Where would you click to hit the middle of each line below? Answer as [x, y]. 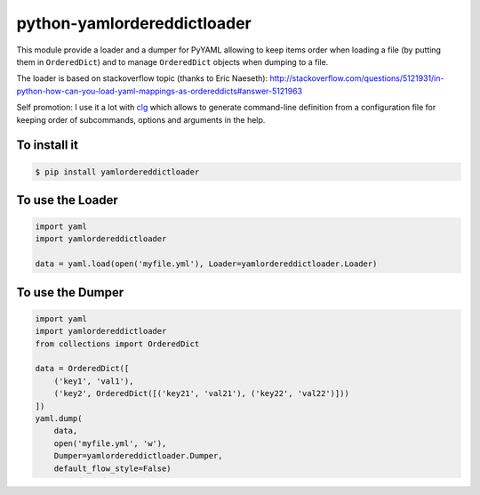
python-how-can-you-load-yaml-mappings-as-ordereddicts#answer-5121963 [159, 91]
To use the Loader [68, 200]
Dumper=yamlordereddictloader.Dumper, [138, 456]
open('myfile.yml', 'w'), [110, 443]
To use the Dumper [70, 292]
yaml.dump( [59, 418]
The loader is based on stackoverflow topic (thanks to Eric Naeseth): [142, 78]
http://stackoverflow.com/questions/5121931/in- [357, 78]
